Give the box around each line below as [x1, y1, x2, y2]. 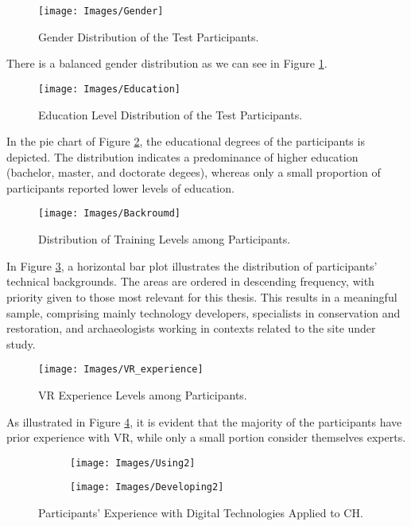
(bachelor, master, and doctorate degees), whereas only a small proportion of [6, 164, 381, 181]
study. [6, 335, 36, 352]
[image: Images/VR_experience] [38, 364, 204, 376]
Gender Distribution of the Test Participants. [38, 28, 259, 45]
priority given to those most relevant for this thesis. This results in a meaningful [6, 288, 397, 305]
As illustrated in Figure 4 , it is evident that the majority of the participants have [6, 413, 402, 430]
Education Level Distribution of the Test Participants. [38, 106, 303, 123]
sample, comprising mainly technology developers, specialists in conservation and [6, 304, 401, 321]
